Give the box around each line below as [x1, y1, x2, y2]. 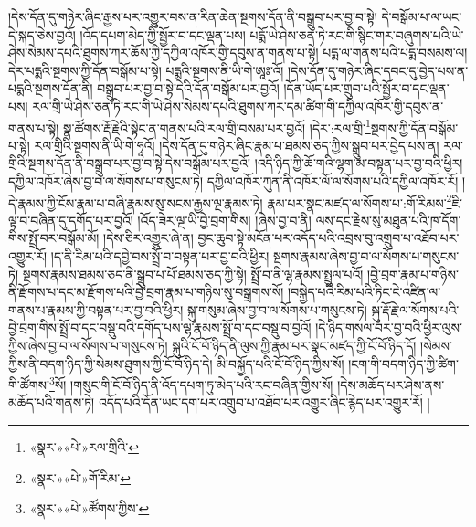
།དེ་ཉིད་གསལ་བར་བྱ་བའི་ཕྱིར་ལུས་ [315, 318, 462, 337]
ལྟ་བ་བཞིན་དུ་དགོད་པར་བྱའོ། [8, 210, 133, 229]
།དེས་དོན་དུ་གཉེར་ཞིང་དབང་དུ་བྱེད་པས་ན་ [288, 60, 469, 79]
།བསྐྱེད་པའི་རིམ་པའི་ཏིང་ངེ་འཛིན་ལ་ [288, 282, 441, 301]
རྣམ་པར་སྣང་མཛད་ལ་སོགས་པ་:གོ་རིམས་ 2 [267, 190, 452, 212]
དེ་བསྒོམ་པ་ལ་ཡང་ [381, 7, 462, 26]
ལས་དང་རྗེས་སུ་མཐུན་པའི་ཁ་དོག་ [315, 210, 461, 229]
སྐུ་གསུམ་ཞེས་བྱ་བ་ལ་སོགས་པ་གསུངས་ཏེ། [186, 300, 367, 319]
